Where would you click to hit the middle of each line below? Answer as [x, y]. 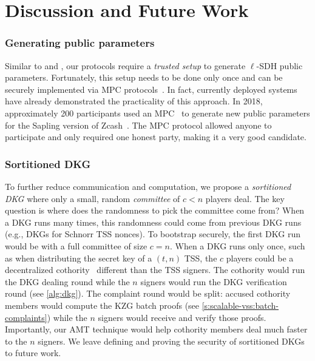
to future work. [33, 353]
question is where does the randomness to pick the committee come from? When [155, 210]
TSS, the [201, 258]
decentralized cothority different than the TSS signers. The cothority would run [155, 270]
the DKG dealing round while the [67, 281]
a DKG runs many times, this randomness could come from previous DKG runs [153, 222]
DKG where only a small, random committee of [93, 198]
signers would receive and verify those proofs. [182, 317]
